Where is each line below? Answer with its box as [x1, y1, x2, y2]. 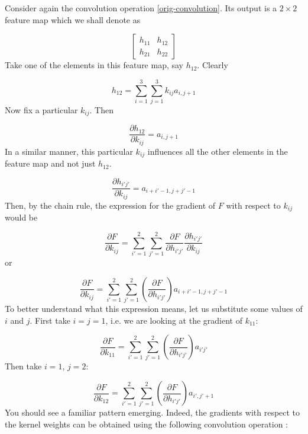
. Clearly [197, 59, 228, 71]
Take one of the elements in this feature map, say [5, 59, 184, 71]
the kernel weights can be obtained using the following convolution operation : [5, 417, 288, 430]
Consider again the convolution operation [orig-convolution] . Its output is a [5, 2, 277, 14]
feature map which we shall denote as [5, 13, 141, 25]
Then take [5, 360, 42, 372]
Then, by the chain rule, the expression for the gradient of [5, 199, 216, 211]
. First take [30, 314, 70, 326]
